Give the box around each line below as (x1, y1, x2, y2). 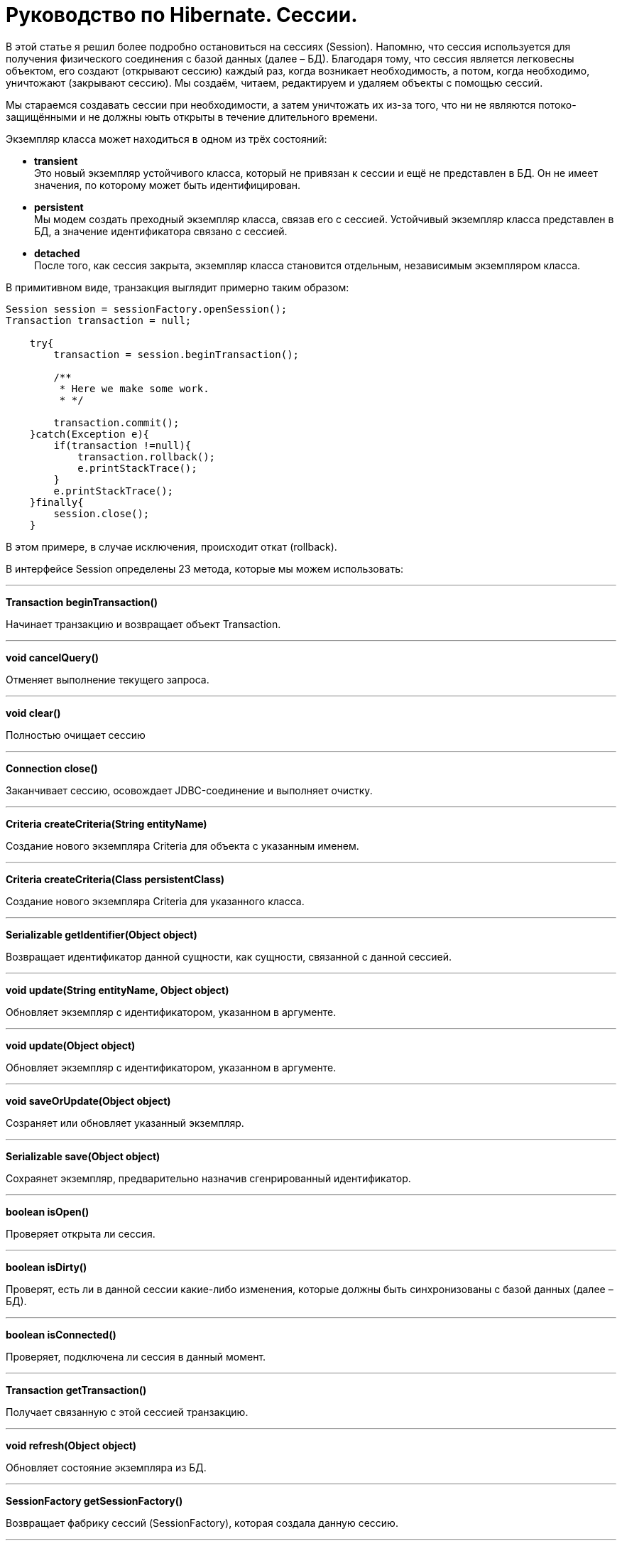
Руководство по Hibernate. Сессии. (6, 3, 358, 27)
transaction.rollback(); (77, 450, 216, 463)
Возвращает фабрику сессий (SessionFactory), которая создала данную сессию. (6, 1516, 398, 1529)
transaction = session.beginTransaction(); (53, 348, 300, 360)
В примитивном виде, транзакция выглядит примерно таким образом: (6, 281, 349, 293)
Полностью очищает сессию (6, 728, 146, 741)
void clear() (6, 706, 61, 719)
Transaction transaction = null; (6, 314, 192, 326)
